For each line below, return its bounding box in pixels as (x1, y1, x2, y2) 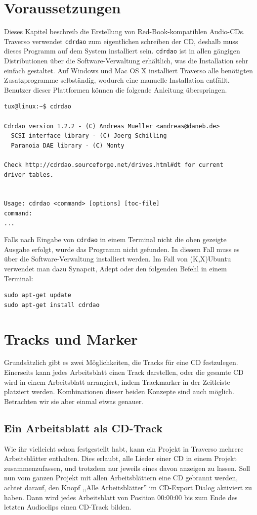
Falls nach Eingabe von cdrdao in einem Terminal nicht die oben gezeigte (4, 234, 227, 245)
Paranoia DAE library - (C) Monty (11, 142, 125, 149)
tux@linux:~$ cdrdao (4, 103, 72, 110)
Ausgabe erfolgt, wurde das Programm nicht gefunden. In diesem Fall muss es (4, 244, 240, 254)
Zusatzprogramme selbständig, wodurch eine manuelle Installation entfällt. (4, 75, 230, 85)
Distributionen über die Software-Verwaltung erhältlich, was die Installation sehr (4, 55, 249, 66)
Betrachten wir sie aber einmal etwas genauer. (4, 396, 144, 406)
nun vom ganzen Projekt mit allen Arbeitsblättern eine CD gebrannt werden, (4, 472, 238, 483)
